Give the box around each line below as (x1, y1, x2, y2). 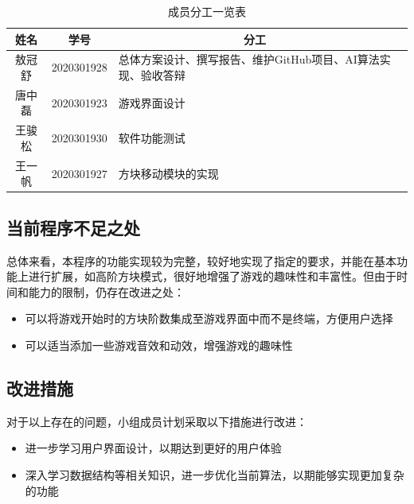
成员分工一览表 (168, 3, 246, 19)
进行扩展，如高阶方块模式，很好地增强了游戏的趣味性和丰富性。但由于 (28, 268, 396, 285)
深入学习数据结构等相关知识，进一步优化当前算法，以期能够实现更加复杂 (25, 467, 404, 483)
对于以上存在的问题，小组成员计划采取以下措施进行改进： (6, 413, 307, 429)
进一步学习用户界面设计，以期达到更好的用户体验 (25, 440, 282, 456)
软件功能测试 (118, 130, 186, 146)
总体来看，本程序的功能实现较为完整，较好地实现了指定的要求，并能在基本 (6, 252, 396, 269)
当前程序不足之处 (6, 215, 140, 239)
